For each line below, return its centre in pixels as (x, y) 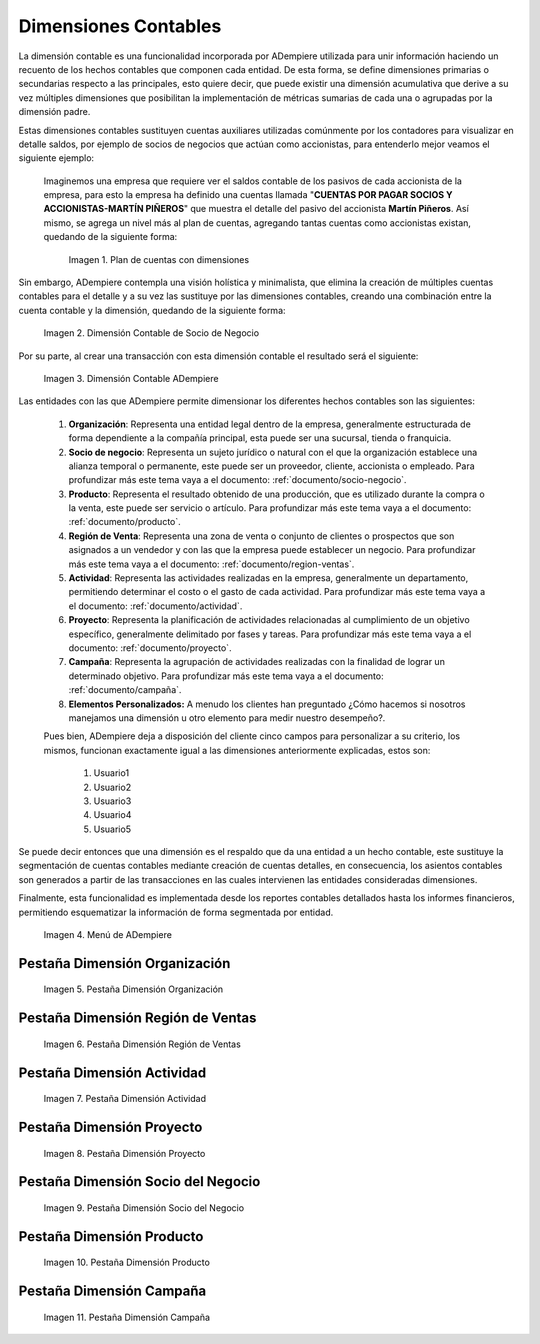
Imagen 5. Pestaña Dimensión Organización (133, 989)
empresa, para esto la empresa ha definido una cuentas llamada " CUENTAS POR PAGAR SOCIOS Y (248, 195)
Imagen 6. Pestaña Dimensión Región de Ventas (142, 1044)
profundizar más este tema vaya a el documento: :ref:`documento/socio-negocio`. (237, 480)
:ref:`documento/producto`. (125, 522)
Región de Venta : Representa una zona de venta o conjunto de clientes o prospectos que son (261, 536)
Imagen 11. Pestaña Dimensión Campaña (126, 1317)
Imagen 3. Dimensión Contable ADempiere (131, 378)
